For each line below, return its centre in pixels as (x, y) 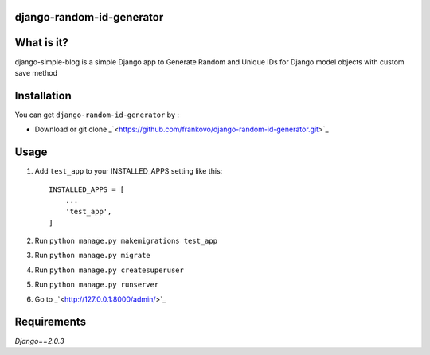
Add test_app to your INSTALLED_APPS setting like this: (129, 171)
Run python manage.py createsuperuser (109, 270)
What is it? (42, 43)
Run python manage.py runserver (97, 285)
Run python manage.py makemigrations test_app (126, 241)
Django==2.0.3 (39, 341)
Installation (43, 96)
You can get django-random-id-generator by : (97, 115)
